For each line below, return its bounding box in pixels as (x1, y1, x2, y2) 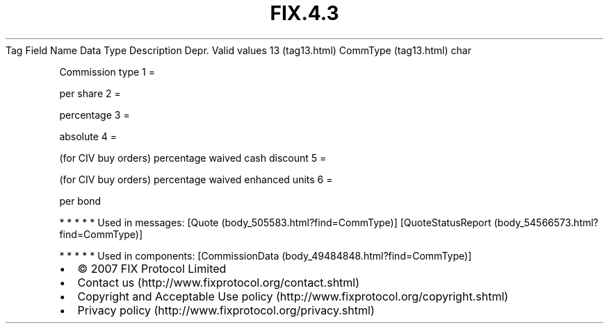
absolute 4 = (59, 130, 117, 142)
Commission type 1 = (59, 65, 155, 78)
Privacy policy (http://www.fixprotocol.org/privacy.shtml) (77, 303, 375, 317)
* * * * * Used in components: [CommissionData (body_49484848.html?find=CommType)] (59, 249, 472, 262)
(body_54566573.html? (494, 216, 599, 228)
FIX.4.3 (270, 1, 339, 25)
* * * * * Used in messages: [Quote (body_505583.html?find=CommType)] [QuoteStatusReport (59, 216, 492, 228)
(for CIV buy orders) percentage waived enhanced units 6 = (59, 173, 333, 185)
